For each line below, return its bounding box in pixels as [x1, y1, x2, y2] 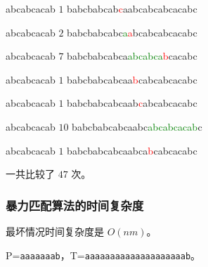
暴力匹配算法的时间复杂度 [6, 196, 144, 214]
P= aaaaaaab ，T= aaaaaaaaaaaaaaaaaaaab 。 [6, 247, 201, 262]
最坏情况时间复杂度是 [6, 223, 104, 238]
